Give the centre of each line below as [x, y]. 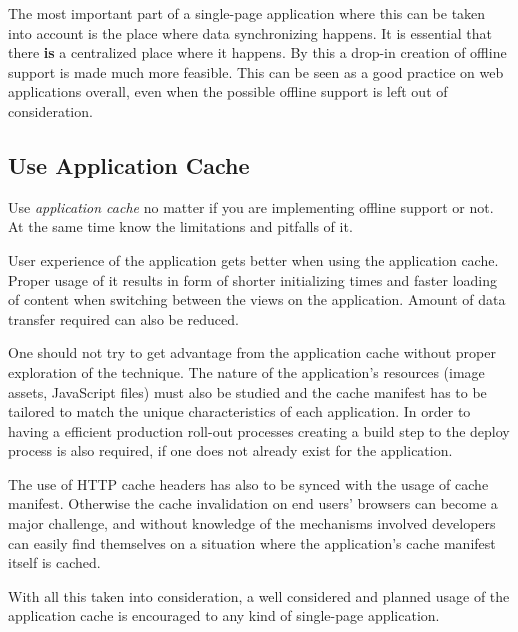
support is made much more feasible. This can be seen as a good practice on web [256, 71]
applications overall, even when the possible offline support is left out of [228, 91]
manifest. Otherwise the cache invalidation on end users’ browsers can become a [253, 503]
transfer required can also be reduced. [123, 318]
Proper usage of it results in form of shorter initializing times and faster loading [253, 279]
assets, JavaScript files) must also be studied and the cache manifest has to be [247, 391]
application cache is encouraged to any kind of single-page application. [224, 615]
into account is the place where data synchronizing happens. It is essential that [250, 32]
